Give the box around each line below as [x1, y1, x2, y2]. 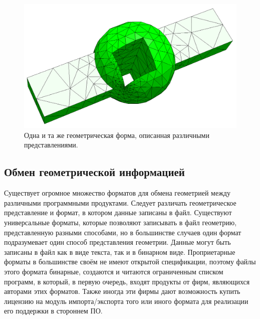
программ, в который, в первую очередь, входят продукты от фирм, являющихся [4, 276, 250, 286]
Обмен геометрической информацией [4, 164, 185, 180]
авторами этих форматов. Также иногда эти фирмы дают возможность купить [4, 286, 240, 296]
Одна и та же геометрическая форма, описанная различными [24, 129, 209, 140]
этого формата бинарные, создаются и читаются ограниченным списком [4, 266, 223, 276]
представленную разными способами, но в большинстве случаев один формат [4, 227, 241, 237]
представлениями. [24, 139, 78, 150]
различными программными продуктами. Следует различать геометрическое [4, 197, 236, 208]
